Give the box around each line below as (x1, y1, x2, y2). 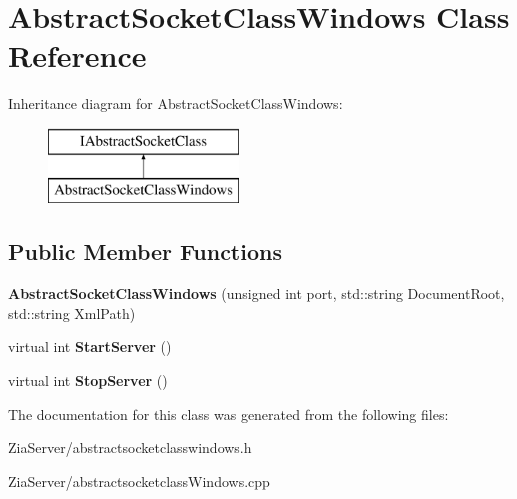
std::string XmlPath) (8, 302, 136, 323)
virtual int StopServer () (8, 370, 168, 391)
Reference (8, 35, 147, 76)
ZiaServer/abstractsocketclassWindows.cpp (8, 470, 270, 491)
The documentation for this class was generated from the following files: (8, 403, 449, 424)
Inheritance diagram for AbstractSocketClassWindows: (8, 93, 343, 114)
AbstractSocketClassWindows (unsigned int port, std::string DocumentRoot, (8, 283, 505, 304)
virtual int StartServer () (8, 336, 172, 357)
